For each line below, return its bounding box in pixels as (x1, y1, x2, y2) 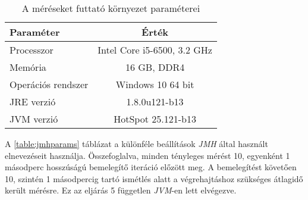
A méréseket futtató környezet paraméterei (21, 1, 200, 15)
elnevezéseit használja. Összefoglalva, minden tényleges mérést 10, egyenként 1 (5, 149, 290, 161)
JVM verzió (10, 112, 58, 126)
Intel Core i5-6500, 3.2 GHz (98, 43, 212, 57)
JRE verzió (10, 95, 56, 108)
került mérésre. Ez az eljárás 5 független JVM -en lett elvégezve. (5, 184, 237, 196)
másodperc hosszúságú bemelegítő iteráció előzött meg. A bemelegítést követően (5, 161, 297, 173)
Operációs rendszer (10, 77, 89, 91)
